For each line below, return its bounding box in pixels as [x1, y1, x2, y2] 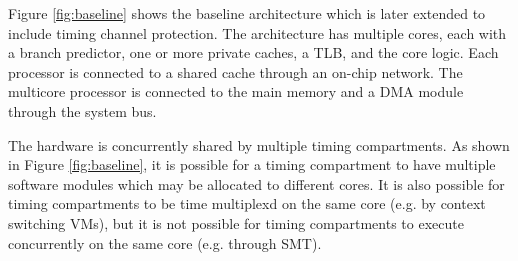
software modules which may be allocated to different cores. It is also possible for [8, 173, 505, 194]
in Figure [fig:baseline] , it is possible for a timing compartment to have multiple [8, 154, 496, 175]
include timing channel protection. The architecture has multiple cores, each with [8, 22, 507, 43]
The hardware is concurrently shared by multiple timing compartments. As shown [8, 134, 510, 155]
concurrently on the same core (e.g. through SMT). [8, 232, 322, 253]
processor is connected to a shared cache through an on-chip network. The [8, 61, 463, 82]
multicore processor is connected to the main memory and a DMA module [8, 81, 464, 102]
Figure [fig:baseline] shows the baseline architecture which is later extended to [8, 3, 486, 23]
